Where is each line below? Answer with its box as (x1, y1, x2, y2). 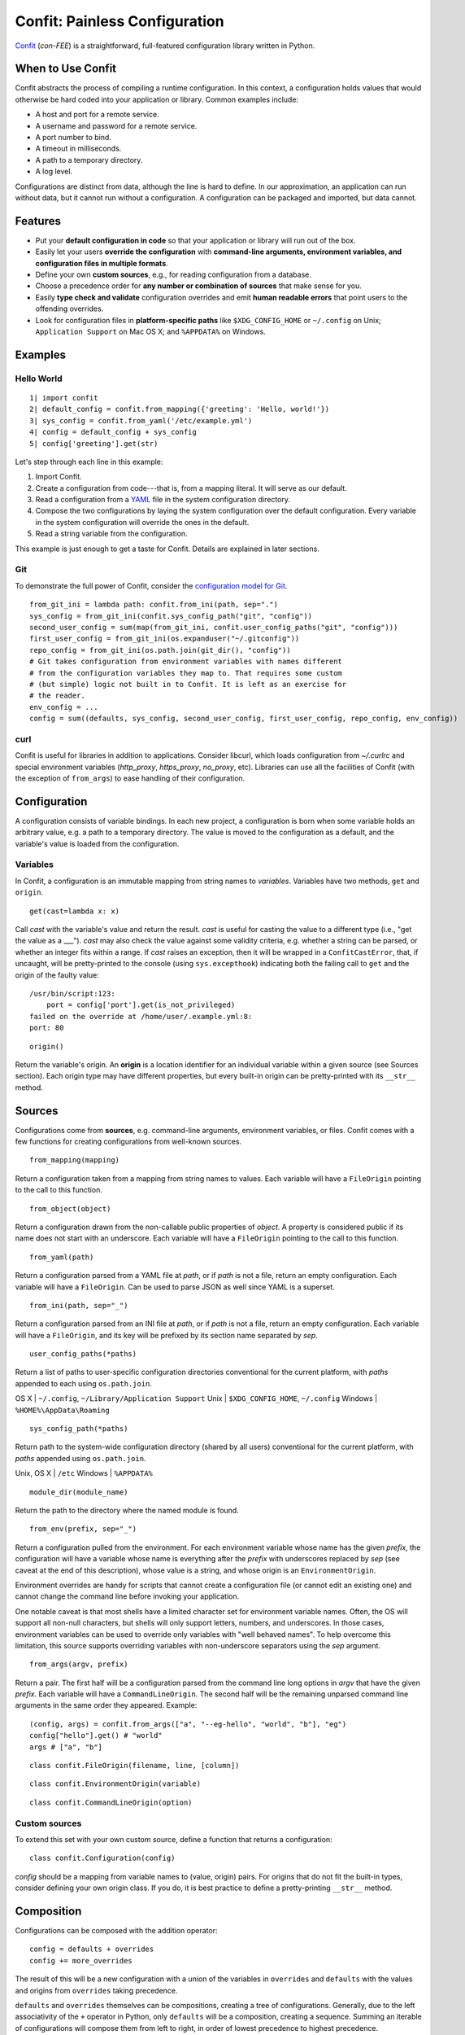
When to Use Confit (15, 62, 117, 76)
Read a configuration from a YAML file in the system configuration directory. (35, 495, 290, 505)
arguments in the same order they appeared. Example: (15, 1700, 198, 1710)
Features (15, 214, 61, 228)
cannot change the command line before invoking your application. (15, 1591, 240, 1601)
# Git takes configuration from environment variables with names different (29, 657, 343, 667)
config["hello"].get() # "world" (29, 1731, 163, 1740)
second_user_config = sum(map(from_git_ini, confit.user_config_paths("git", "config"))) (29, 623, 398, 632)
